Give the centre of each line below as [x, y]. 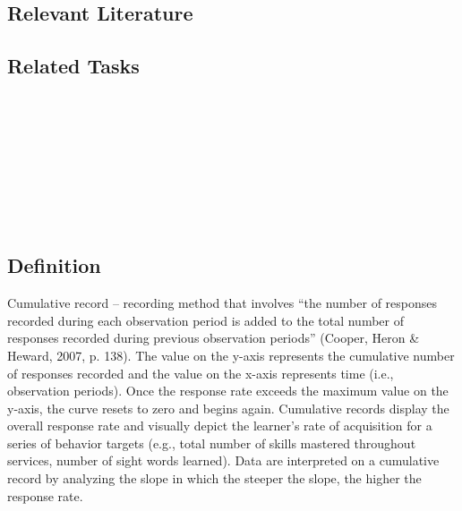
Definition [54, 265]
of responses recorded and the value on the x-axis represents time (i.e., [201, 373]
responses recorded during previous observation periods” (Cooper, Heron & [214, 338]
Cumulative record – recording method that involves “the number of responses [222, 303]
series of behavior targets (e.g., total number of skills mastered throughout [212, 443]
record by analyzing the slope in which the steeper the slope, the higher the [214, 478]
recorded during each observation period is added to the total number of [205, 320]
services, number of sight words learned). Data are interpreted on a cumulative [223, 460]
